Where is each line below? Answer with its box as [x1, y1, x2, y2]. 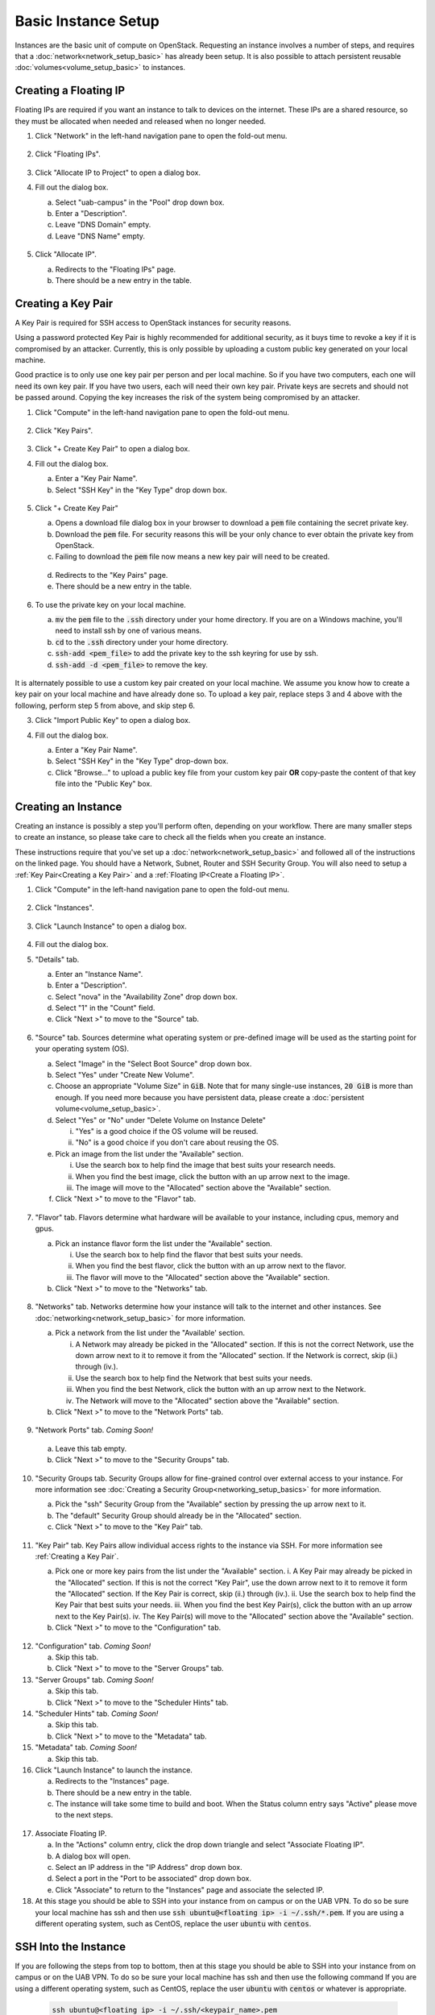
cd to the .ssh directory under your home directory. [55, 637, 229, 646]
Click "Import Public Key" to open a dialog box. [35, 716, 191, 725]
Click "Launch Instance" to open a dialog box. [35, 921, 187, 931]
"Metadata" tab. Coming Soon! [35, 1743, 137, 1752]
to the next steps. [55, 1810, 114, 1820]
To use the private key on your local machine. [35, 600, 187, 609]
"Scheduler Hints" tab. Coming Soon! [35, 1709, 159, 1718]
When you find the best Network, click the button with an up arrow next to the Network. [75, 1385, 367, 1394]
